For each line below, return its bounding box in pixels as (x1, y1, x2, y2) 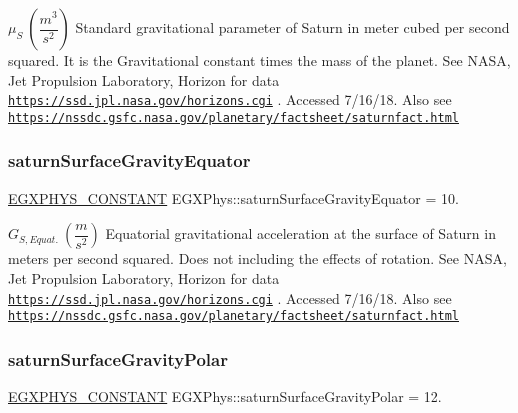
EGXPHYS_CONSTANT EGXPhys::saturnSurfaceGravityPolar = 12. (8, 386, 442, 407)
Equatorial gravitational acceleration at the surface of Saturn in (105, 223, 496, 244)
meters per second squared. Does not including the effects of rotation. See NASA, (8, 248, 507, 269)
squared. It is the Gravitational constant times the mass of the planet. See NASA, (8, 50, 511, 70)
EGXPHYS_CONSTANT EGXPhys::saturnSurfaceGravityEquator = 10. (8, 187, 459, 208)
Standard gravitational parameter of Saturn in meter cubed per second (75, 17, 510, 37)
